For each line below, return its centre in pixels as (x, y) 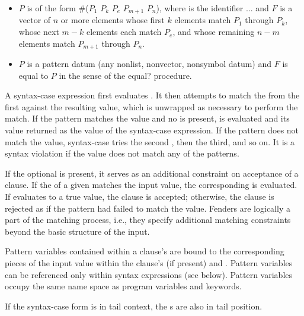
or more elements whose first (113, 20)
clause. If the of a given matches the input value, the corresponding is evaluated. (151, 185)
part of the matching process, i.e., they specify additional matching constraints (148, 220)
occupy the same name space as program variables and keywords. (123, 286)
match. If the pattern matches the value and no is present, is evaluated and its (147, 118)
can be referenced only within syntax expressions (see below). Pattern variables (149, 274)
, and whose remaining (214, 32)
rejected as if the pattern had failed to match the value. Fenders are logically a (148, 208)
